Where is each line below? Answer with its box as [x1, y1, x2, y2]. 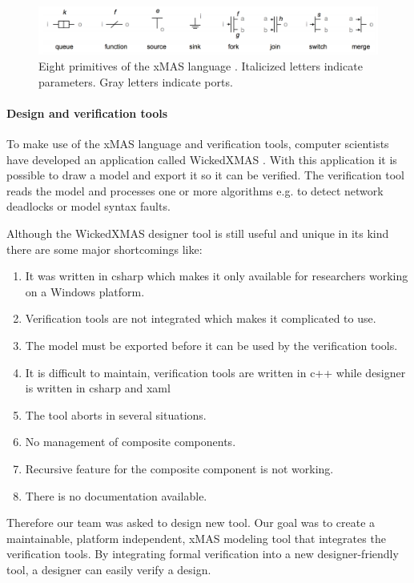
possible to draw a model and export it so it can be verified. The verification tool [6, 167, 404, 183]
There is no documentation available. [25, 487, 207, 504]
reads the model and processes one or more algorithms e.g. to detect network [6, 182, 384, 199]
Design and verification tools [6, 104, 168, 121]
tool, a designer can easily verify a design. [6, 561, 211, 577]
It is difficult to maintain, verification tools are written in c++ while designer [25, 364, 406, 380]
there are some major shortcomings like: [6, 240, 203, 257]
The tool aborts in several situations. [25, 406, 207, 423]
